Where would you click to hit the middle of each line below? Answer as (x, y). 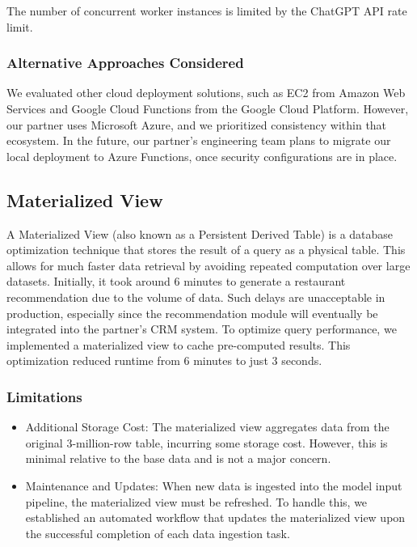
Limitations (44, 396)
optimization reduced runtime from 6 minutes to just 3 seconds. (164, 360)
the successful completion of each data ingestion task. (158, 533)
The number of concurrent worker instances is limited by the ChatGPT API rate (207, 11)
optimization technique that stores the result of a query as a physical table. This (206, 250)
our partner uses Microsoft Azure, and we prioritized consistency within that (197, 124)
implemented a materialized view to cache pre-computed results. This (179, 344)
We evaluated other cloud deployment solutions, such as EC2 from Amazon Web (206, 93)
